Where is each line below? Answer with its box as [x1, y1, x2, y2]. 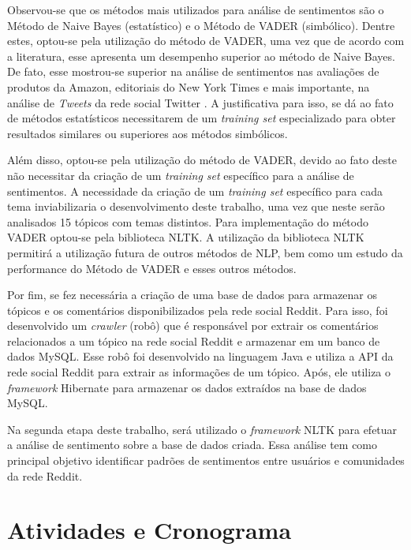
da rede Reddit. [7, 467, 83, 484]
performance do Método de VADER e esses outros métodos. [7, 260, 297, 276]
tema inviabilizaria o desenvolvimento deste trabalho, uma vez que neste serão [7, 198, 385, 215]
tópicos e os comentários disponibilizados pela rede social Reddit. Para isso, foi [7, 301, 388, 318]
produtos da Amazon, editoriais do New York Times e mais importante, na [7, 78, 370, 95]
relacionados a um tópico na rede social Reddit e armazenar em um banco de [7, 332, 380, 349]
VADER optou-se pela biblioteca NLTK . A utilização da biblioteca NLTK [7, 229, 364, 245]
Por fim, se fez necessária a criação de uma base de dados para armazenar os [7, 286, 378, 303]
